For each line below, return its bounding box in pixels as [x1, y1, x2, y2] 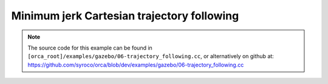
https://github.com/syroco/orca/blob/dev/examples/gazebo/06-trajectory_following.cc [27, 61, 244, 68]
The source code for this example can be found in [27, 44, 153, 51]
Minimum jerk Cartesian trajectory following [11, 9, 239, 22]
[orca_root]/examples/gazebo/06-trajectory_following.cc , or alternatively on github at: [27, 53, 275, 60]
